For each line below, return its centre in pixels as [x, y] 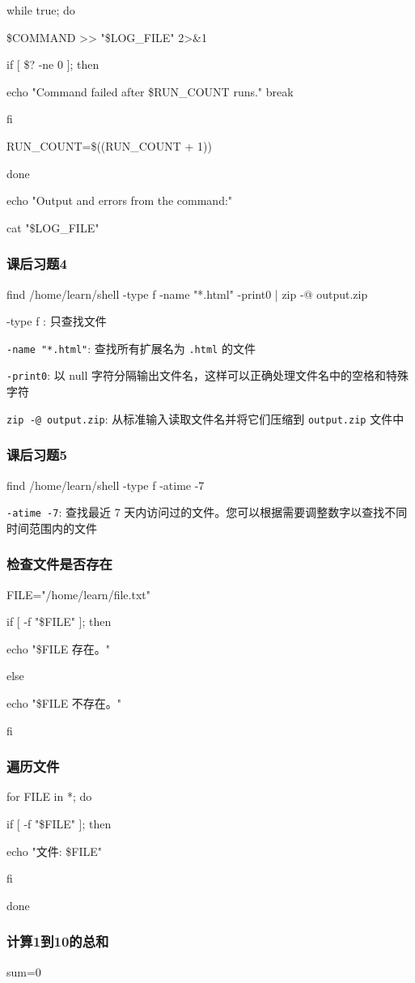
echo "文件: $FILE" [54, 851]
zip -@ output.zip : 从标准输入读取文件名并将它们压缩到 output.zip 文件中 [205, 418]
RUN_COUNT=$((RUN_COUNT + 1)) [109, 145]
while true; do [41, 10]
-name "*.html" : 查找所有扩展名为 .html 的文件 [131, 348]
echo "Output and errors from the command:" [120, 200]
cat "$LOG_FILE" [53, 227]
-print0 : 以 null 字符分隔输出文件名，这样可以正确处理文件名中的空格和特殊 [207, 375]
